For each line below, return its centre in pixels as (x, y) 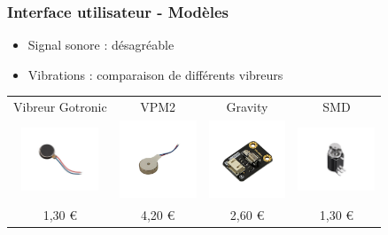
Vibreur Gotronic (60, 107)
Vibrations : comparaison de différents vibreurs (155, 74)
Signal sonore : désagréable (101, 45)
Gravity (247, 107)
